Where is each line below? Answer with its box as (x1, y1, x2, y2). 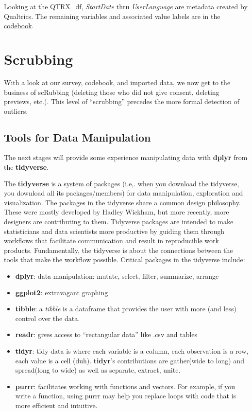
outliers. (4, 106, 28, 116)
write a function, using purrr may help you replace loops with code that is (15, 391, 236, 401)
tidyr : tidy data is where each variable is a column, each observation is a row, (15, 345, 249, 356)
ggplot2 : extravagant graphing (15, 287, 108, 297)
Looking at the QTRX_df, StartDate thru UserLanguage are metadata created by (4, 1, 248, 11)
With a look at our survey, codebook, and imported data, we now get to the (4, 77, 231, 87)
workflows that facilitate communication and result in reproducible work (4, 235, 219, 246)
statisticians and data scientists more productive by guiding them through (4, 226, 225, 236)
